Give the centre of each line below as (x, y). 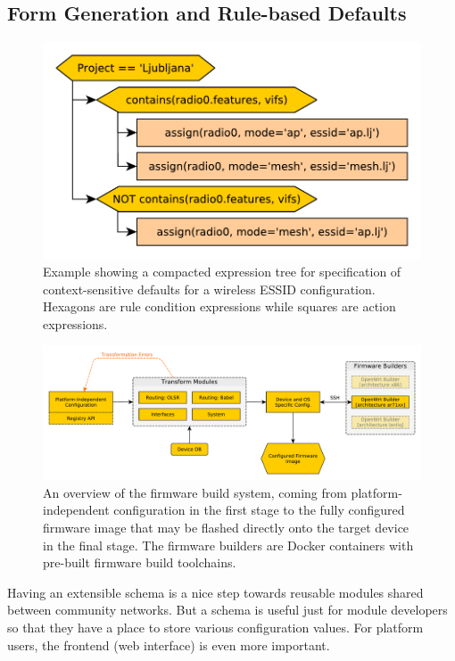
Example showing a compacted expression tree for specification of (222, 272)
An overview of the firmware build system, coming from (195, 492)
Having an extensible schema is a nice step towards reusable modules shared (215, 592)
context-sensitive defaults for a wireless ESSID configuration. (209, 289)
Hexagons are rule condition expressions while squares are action (219, 306)
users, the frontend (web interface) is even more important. (169, 644)
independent (76, 510)
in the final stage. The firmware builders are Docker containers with (228, 545)
